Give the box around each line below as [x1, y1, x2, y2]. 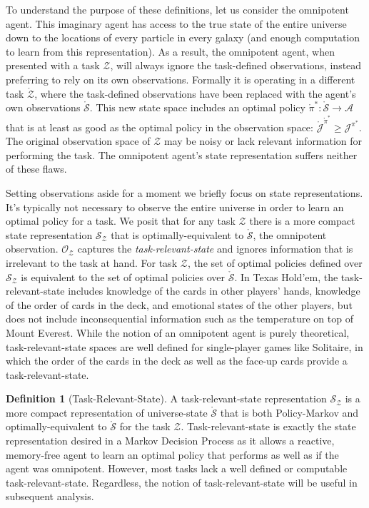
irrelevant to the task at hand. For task [6, 255, 178, 270]
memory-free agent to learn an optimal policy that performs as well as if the [6, 447, 339, 462]
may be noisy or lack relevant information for [163, 133, 363, 148]
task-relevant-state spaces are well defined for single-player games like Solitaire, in [6, 339, 363, 354]
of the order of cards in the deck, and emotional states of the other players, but [6, 297, 353, 312]
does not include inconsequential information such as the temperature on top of [6, 311, 353, 326]
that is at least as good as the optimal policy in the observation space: [6, 119, 313, 134]
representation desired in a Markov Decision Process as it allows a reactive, [6, 433, 335, 448]
